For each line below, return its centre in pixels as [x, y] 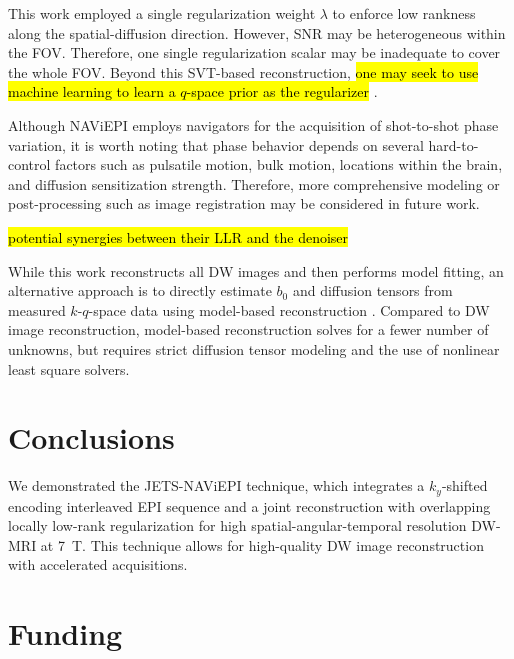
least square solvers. [69, 368]
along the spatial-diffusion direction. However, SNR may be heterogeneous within [257, 32]
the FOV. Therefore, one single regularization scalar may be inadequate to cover [254, 52]
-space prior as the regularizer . [282, 91]
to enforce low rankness [404, 13]
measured [37, 309]
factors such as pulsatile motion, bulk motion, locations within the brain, [279, 164]
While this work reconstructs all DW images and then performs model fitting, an [256, 270]
